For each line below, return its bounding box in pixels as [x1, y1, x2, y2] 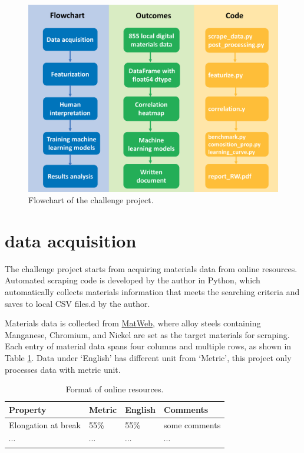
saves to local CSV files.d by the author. [5, 297, 150, 309]
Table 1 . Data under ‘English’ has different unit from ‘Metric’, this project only [5, 352, 292, 364]
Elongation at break [9, 418, 81, 431]
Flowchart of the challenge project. [28, 194, 154, 206]
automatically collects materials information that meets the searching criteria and [5, 286, 300, 298]
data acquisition [5, 228, 137, 252]
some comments [164, 418, 221, 431]
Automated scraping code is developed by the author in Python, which [5, 274, 260, 286]
